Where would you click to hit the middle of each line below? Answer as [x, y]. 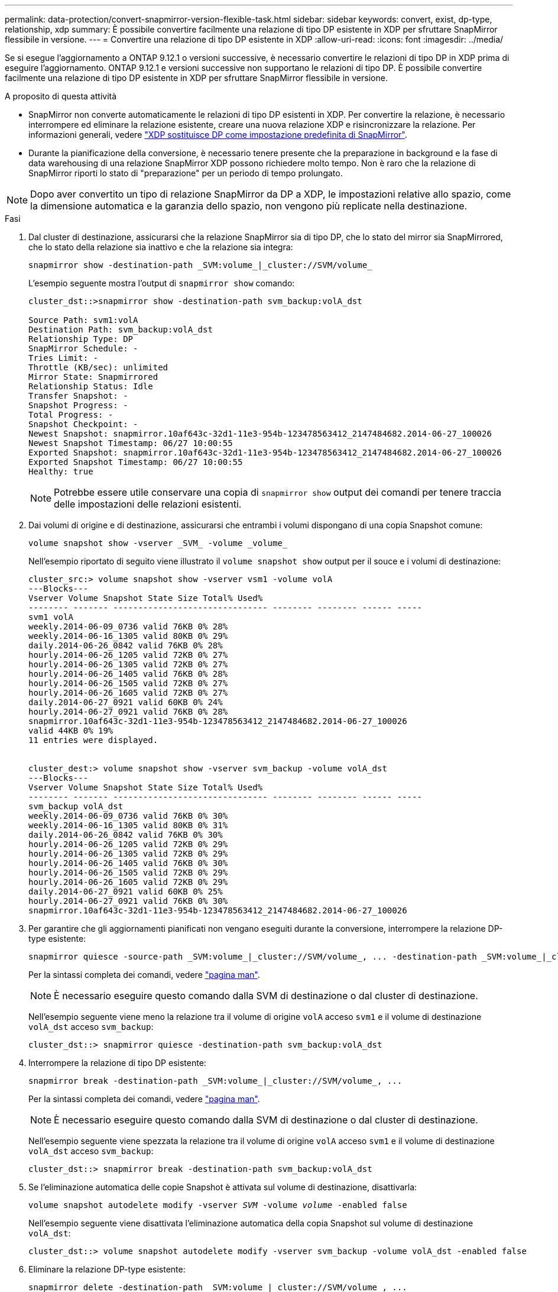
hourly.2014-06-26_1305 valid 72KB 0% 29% [128, 854]
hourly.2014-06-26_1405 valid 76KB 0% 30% [128, 863]
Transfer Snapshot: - [78, 396]
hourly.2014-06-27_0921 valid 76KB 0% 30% [128, 901]
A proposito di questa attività [61, 96]
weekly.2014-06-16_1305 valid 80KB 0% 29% [128, 636]
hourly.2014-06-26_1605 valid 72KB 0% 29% [128, 882]
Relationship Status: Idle [91, 386]
